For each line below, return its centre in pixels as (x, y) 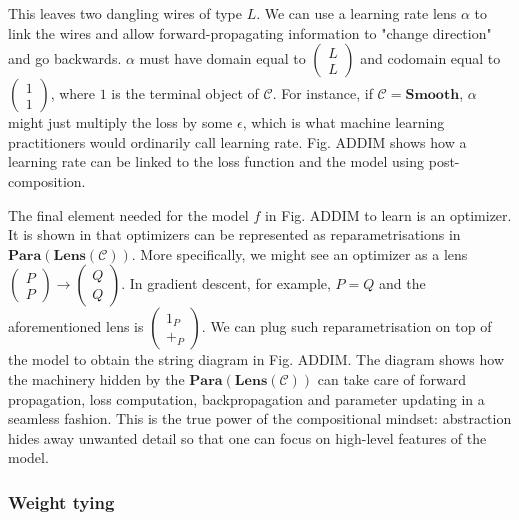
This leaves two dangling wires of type (125, 13)
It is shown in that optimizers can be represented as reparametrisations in (234, 234)
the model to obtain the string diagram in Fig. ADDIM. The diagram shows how (256, 359)
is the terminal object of (185, 93)
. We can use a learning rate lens (356, 13)
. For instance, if (322, 93)
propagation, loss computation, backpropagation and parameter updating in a (246, 398)
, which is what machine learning (343, 122)
